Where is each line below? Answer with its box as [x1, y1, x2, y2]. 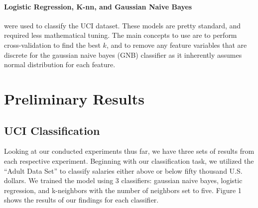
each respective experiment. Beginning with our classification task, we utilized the [4, 155, 254, 166]
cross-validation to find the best [4, 39, 101, 50]
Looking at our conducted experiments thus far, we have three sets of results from [4, 146, 255, 156]
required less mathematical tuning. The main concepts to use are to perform [4, 30, 237, 40]
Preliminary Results [4, 88, 144, 108]
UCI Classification [4, 122, 100, 138]
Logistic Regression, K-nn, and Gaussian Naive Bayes [4, 1, 192, 11]
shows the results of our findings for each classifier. [4, 195, 159, 205]
